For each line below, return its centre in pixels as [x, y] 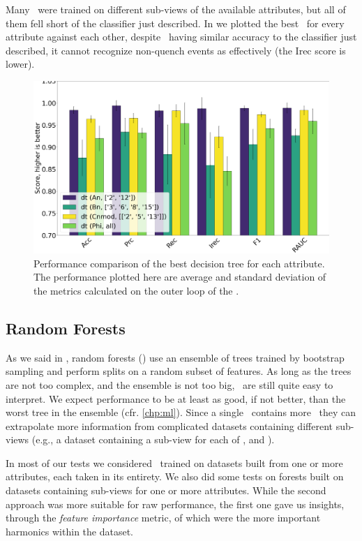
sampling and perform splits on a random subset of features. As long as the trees [179, 371]
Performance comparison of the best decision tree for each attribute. [179, 263]
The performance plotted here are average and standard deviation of [180, 277]
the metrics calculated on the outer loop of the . [136, 290]
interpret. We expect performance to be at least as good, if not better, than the [176, 398]
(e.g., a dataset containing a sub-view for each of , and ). [153, 439]
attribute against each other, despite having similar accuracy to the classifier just [181, 37]
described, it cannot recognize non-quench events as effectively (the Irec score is [176, 50]
